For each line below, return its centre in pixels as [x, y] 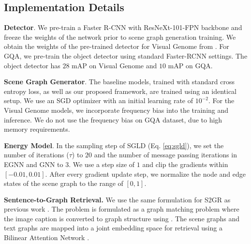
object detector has [32, 65]
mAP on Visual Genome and [114, 65]
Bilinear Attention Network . [47, 237]
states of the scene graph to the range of [64, 183]
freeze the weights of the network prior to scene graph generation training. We [120, 37]
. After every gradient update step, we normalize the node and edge [145, 174]
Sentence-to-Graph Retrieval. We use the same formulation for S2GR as [117, 199]
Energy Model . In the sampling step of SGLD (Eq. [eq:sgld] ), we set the [114, 145]
